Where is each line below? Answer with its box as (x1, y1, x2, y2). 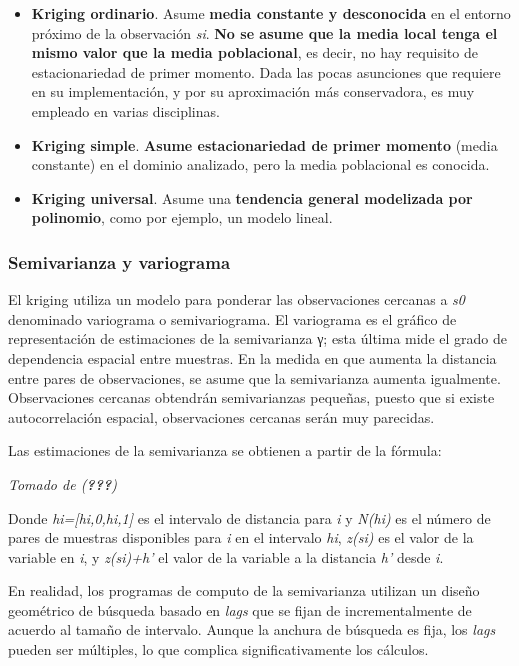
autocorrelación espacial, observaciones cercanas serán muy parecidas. (8, 406, 435, 427)
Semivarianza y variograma (8, 249, 231, 274)
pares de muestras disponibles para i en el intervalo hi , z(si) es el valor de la (8, 527, 474, 548)
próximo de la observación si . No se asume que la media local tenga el (31, 22, 498, 43)
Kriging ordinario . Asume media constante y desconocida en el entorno (31, 3, 511, 23)
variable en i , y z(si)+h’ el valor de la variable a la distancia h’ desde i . (8, 546, 444, 567)
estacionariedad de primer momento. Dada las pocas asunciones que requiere (31, 61, 501, 82)
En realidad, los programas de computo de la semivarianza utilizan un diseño (8, 580, 480, 601)
